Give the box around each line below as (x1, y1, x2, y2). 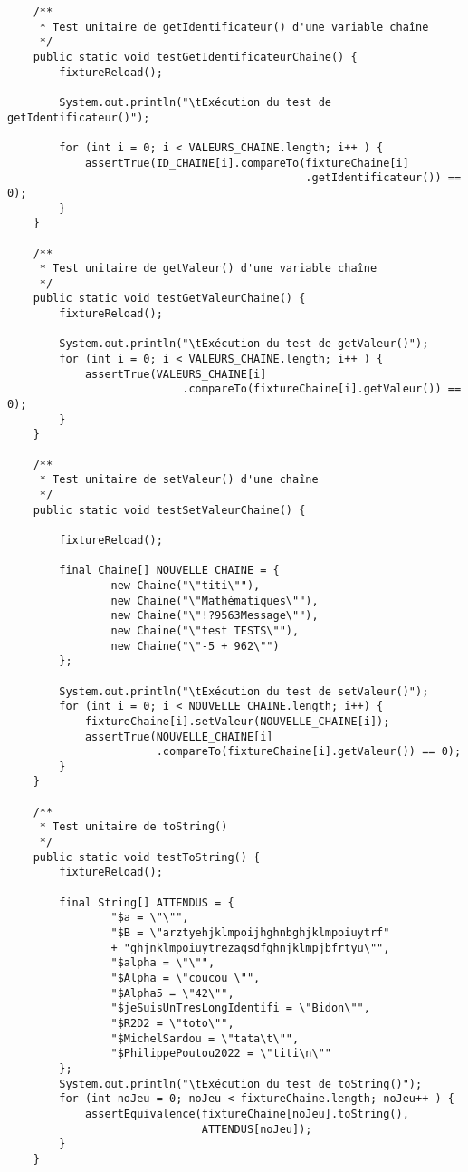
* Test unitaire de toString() (39, 820, 228, 834)
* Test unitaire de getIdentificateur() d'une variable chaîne (39, 20, 429, 34)
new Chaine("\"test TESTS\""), (110, 624, 300, 637)
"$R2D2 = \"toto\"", (110, 1016, 234, 1030)
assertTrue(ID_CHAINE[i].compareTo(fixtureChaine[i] (84, 156, 409, 170)
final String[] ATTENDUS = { (59, 896, 234, 909)
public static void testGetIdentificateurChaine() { (33, 50, 358, 63)
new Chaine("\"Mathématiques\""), (110, 594, 319, 607)
